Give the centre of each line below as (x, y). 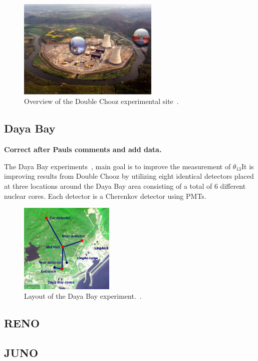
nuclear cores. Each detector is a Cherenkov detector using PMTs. (105, 196)
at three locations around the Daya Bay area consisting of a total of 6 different (125, 186)
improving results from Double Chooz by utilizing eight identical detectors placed (129, 176)
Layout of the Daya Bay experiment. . (83, 296)
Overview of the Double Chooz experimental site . (101, 101)
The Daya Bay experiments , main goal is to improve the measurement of (117, 166)
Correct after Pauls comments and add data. (83, 149)
